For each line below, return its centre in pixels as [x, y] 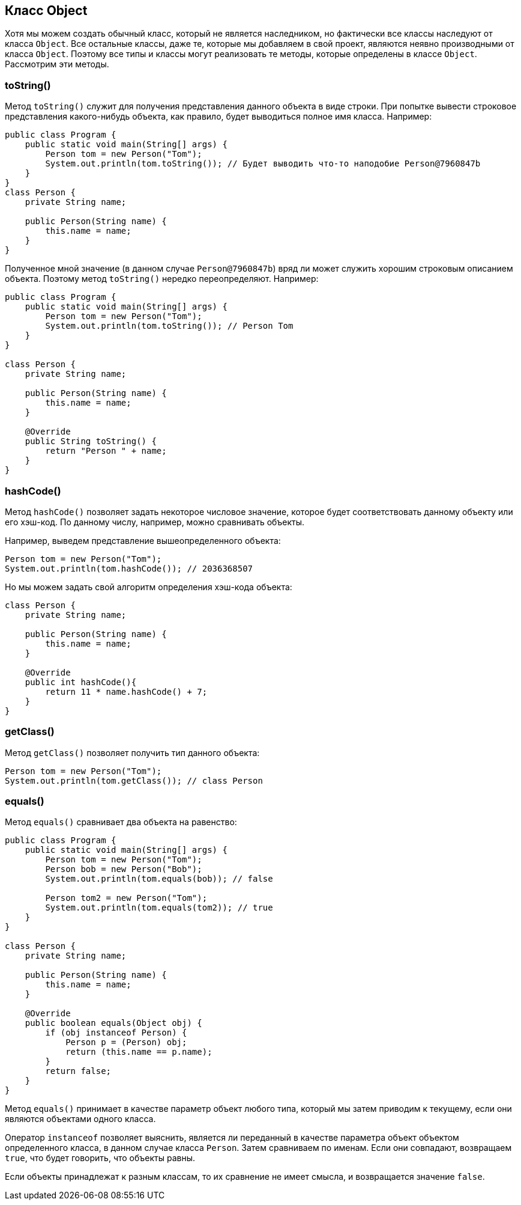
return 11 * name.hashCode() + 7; [126, 691]
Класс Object [46, 11]
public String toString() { [91, 441]
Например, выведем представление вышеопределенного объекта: [143, 540]
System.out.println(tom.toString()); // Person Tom [169, 326]
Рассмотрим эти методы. [57, 64]
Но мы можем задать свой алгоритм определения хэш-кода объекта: [149, 587]
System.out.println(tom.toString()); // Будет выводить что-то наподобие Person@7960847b [263, 164]
